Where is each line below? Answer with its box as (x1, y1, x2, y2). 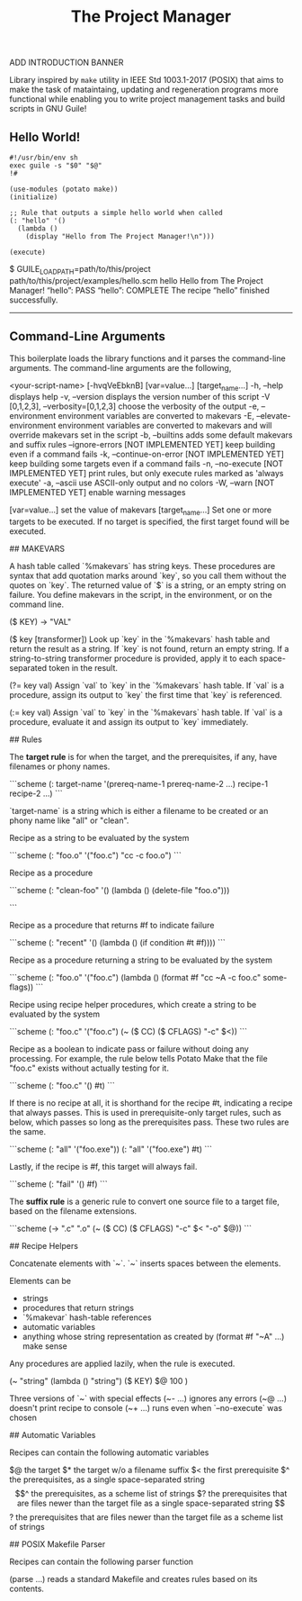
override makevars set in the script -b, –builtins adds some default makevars (9, 430, 293, 440)
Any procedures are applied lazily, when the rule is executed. (9, 1358, 235, 1370)
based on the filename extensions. (9, 1206, 138, 1217)
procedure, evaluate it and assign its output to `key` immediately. (9, 717, 249, 728)
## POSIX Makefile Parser (9, 1539, 106, 1550)
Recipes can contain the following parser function (9, 1556, 194, 1568)
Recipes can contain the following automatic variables (9, 1447, 209, 1458)
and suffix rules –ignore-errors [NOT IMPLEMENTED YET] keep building (9, 439, 276, 450)
